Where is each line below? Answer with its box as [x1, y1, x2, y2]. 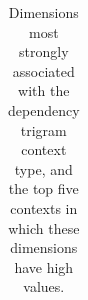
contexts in [10, 197, 78, 218]
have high [14, 256, 74, 277]
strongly [19, 41, 69, 62]
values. [23, 276, 65, 297]
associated [12, 60, 75, 81]
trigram [20, 119, 67, 140]
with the [18, 80, 70, 101]
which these [8, 217, 80, 238]
